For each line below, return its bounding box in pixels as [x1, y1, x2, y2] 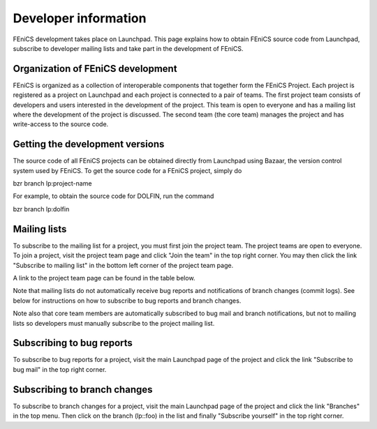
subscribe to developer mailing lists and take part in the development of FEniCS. [13, 44, 244, 52]
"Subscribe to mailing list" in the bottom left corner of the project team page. [13, 261, 234, 269]
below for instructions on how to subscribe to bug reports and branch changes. [13, 296, 242, 305]
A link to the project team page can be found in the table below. [13, 273, 195, 282]
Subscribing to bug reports [13, 337, 133, 349]
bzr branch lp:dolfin [13, 204, 70, 213]
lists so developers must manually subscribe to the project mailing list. [13, 319, 215, 327]
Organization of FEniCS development [13, 63, 177, 75]
